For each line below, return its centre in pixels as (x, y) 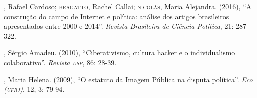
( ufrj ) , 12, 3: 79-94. (34, 89)
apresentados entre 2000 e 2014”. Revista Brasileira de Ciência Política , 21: (119, 26)
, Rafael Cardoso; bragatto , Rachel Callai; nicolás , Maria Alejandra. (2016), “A (128, 6)
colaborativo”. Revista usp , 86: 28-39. (60, 62)
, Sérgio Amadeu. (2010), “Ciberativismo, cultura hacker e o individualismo (120, 53)
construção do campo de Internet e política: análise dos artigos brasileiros (117, 16)
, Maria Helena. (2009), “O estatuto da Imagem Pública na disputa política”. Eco (128, 79)
